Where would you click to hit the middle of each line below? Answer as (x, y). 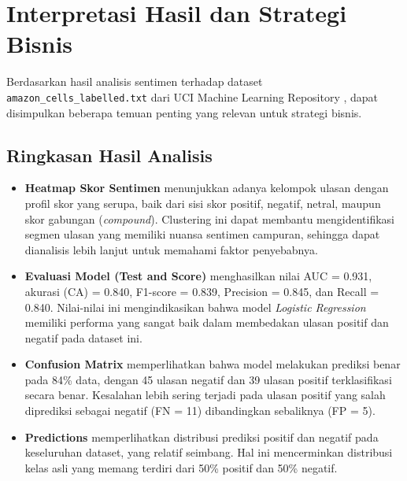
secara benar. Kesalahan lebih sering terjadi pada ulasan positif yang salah (205, 395)
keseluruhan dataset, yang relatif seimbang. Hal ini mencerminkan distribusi (209, 452)
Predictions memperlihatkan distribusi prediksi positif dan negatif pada (202, 437)
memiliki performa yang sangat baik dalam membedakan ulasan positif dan (207, 322)
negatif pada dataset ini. (83, 337)
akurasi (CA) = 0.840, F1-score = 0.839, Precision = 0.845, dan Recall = (202, 291)
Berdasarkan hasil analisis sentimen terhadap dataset (135, 81)
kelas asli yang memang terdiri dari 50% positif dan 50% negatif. (181, 467)
